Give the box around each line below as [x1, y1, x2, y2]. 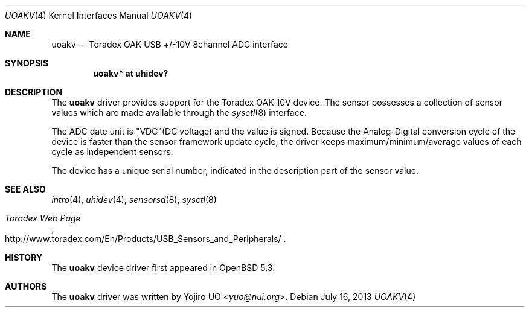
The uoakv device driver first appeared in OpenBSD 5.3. [51, 263, 275, 273]
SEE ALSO [5, 184, 46, 194]
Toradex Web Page [5, 213, 81, 223]
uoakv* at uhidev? [93, 68, 168, 78]
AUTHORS [5, 281, 47, 291]
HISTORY [5, 252, 43, 263]
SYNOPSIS [5, 58, 49, 68]
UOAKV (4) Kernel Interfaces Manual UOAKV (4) [5, 10, 193, 21]
